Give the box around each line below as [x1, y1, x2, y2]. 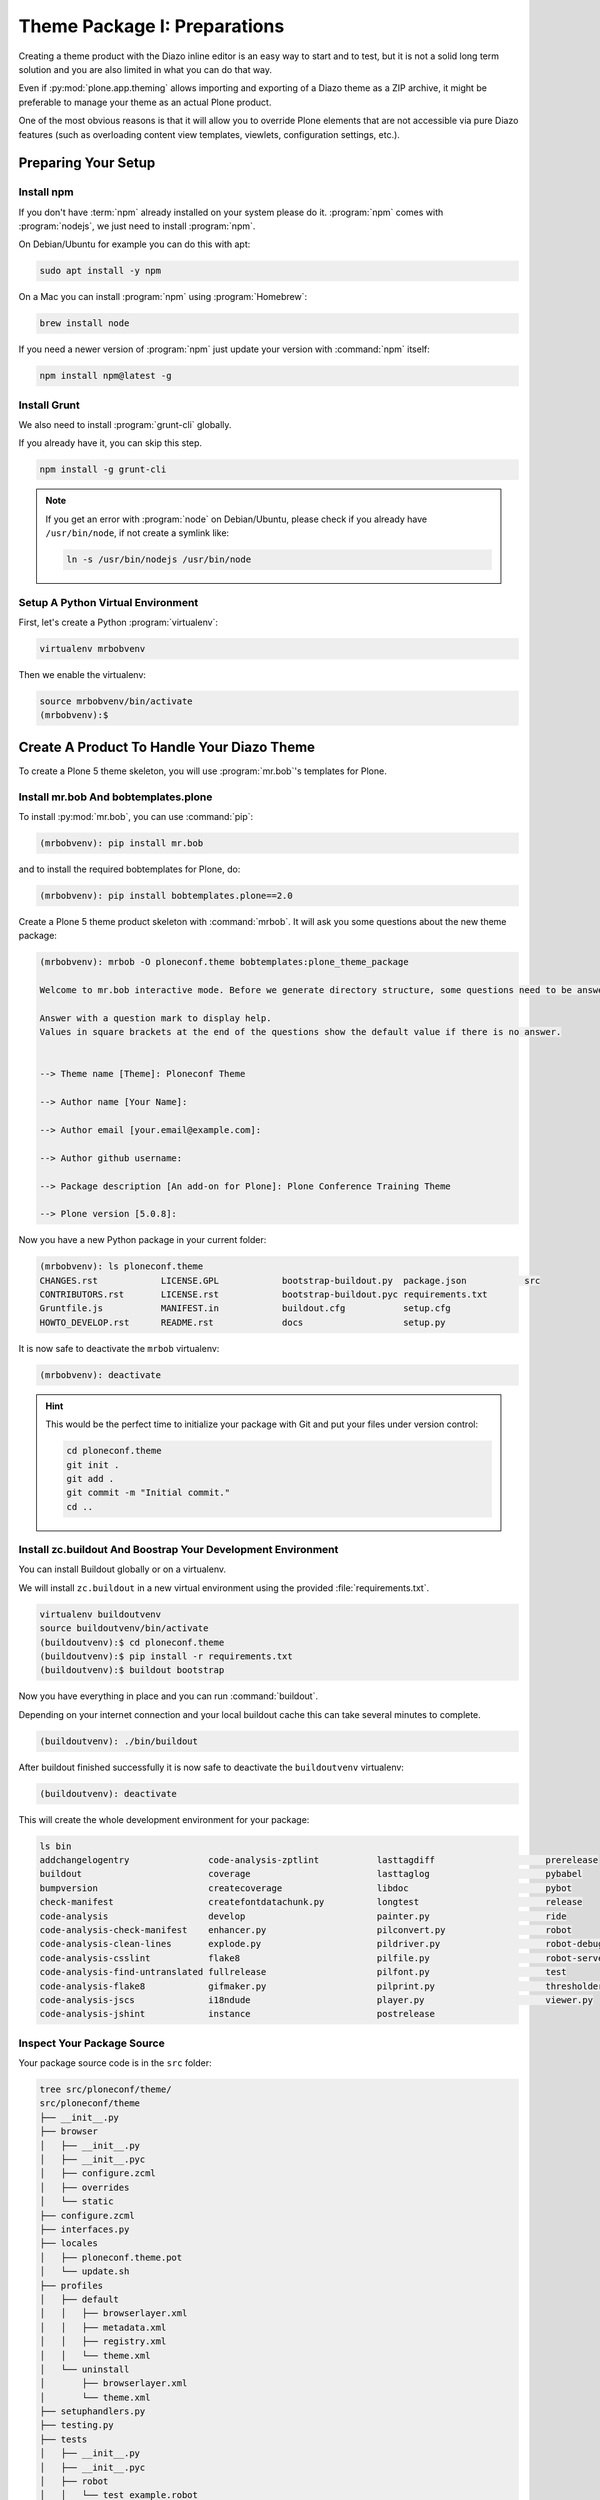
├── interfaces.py [39, 2223, 130, 2235]
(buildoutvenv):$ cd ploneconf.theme [39, 1636, 225, 1648]
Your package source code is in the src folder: [18, 2057, 212, 2069]
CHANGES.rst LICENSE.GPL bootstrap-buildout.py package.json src [39, 1275, 541, 1286]
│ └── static [39, 2196, 114, 2207]
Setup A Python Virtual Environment [18, 595, 199, 609]
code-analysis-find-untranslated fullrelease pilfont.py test [39, 1966, 567, 1978]
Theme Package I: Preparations [18, 15, 285, 37]
